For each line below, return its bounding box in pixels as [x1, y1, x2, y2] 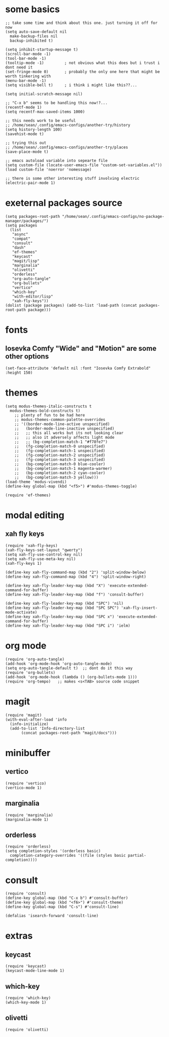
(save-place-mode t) [5, 149, 49, 154]
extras [5, 930, 33, 942]
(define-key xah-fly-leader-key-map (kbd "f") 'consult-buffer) [5, 592, 144, 597]
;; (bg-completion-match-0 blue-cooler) [14, 461, 106, 467]
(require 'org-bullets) [5, 670, 56, 675]
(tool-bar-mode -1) [5, 56, 47, 61]
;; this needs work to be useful [5, 118, 76, 123]
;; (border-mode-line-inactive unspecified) [14, 426, 115, 431]
